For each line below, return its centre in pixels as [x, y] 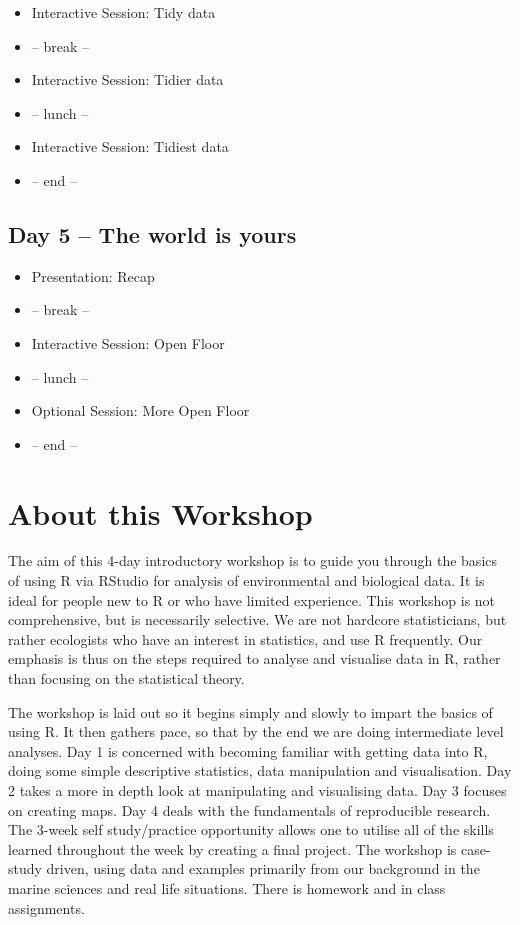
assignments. [46, 907]
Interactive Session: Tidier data [127, 79]
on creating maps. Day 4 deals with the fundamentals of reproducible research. [249, 809]
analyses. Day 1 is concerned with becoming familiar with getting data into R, [248, 750]
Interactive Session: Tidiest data [130, 146]
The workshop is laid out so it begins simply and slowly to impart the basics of [250, 711]
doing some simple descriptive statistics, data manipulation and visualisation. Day [260, 770]
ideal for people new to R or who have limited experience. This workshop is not [252, 599]
